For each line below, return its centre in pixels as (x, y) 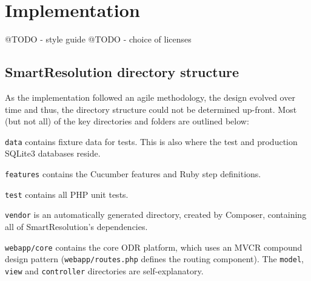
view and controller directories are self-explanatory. (104, 270)
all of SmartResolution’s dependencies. (76, 226)
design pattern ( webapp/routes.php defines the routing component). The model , (154, 259)
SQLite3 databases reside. (53, 153)
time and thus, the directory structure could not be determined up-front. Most (151, 109)
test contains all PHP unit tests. (67, 194)
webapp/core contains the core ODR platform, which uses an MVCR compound (154, 247)
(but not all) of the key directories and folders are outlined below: (127, 121)
